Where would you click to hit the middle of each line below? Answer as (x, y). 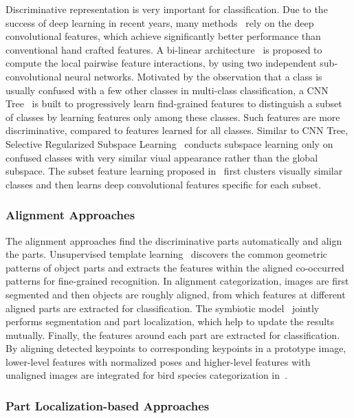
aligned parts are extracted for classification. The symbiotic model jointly (163, 308)
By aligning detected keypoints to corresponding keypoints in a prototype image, (176, 348)
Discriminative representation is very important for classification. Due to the (167, 9)
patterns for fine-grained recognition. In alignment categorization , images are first (177, 281)
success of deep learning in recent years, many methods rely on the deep (160, 22)
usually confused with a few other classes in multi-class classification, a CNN (167, 90)
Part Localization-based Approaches (108, 405)
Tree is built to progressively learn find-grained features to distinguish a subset (174, 103)
